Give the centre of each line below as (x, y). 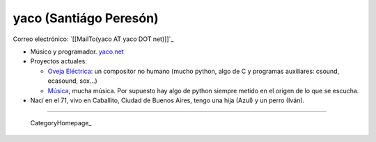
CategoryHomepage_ (61, 123)
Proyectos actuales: (58, 61)
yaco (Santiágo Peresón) (86, 18)
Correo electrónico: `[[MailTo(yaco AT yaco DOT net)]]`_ (93, 39)
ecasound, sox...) (72, 81)
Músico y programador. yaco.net (77, 52)
